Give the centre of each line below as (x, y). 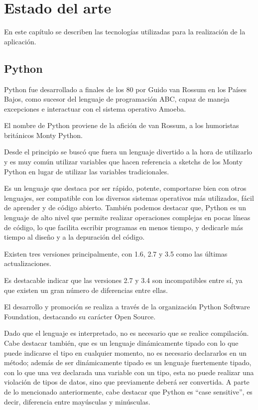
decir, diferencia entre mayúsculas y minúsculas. (77, 401)
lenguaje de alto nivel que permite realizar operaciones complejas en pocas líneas (127, 217)
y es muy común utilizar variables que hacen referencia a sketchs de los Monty (123, 162)
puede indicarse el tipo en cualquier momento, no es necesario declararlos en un (125, 352)
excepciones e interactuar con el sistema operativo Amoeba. (95, 108)
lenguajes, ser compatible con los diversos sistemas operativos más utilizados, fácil (129, 198)
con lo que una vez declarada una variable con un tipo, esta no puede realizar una (129, 372)
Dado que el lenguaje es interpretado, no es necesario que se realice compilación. (127, 333)
